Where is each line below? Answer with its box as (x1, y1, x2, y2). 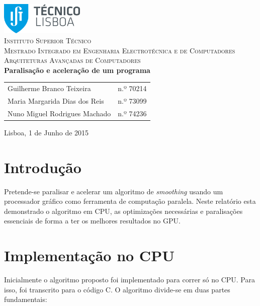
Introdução (4, 157, 81, 177)
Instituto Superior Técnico (4, 35, 92, 46)
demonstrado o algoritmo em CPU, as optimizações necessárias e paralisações (4, 205, 243, 216)
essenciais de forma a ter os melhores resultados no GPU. (4, 215, 181, 226)
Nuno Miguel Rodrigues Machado (8, 108, 111, 118)
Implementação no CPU (4, 245, 175, 266)
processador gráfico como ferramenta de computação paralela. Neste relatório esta (4, 196, 256, 206)
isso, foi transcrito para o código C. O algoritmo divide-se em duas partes (4, 284, 230, 294)
